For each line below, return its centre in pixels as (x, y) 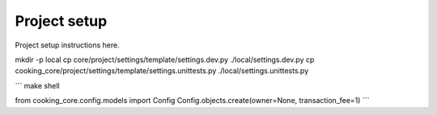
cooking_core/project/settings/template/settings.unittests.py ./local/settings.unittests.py (162, 71)
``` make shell (37, 85)
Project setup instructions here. (68, 45)
